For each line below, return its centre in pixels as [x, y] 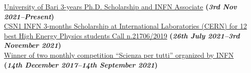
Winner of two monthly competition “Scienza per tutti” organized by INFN [119, 55]
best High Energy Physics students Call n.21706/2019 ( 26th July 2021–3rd [122, 35]
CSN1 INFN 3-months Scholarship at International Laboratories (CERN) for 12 [125, 26]
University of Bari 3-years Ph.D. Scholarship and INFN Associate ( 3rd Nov [121, 6]
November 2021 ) [33, 45]
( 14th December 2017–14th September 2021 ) [81, 64]
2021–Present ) [29, 16]
